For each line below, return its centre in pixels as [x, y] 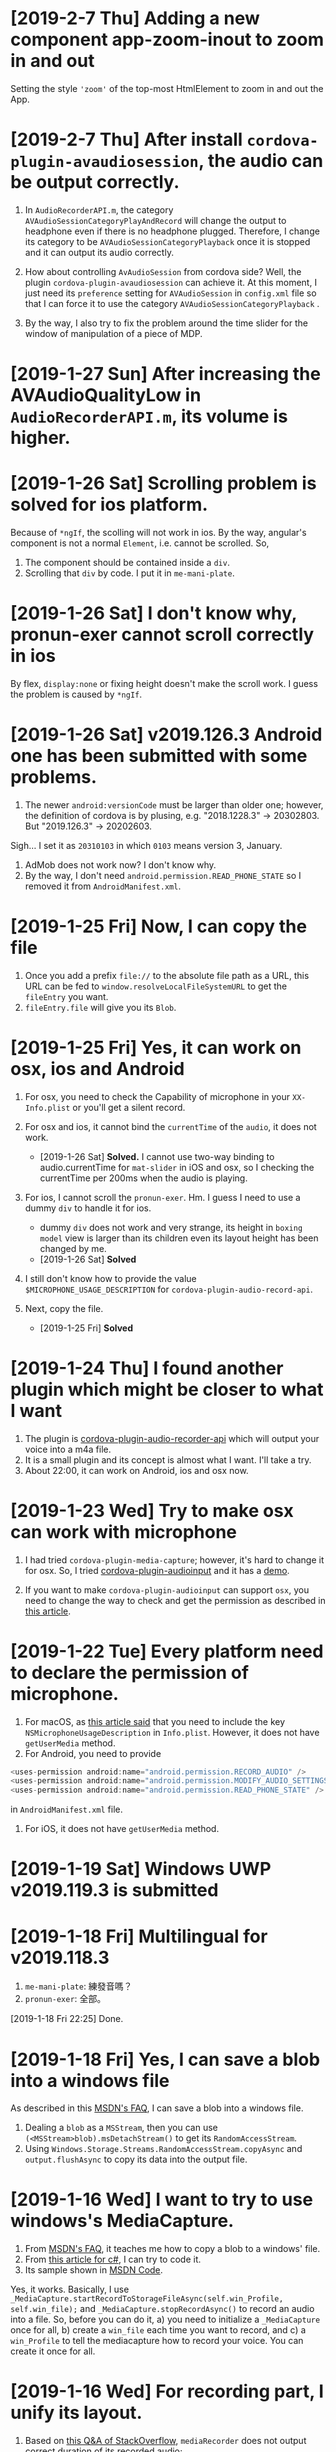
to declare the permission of [130, 1672]
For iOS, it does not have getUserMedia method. [122, 1829]
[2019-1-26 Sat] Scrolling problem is [163, 483]
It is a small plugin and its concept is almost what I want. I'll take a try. [168, 1459]
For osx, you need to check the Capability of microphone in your [157, 1096]
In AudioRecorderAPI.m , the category [99, 209]
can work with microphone [124, 1531]
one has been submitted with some [159, 756]
